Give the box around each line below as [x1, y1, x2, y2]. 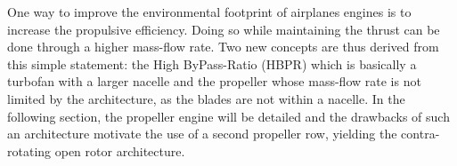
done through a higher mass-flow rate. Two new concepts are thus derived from [7, 37, 439, 56]
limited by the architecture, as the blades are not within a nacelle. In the [7, 89, 405, 107]
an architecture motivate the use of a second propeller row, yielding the [7, 124, 397, 143]
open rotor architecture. [54, 141, 185, 160]
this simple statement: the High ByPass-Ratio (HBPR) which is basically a [7, 54, 417, 73]
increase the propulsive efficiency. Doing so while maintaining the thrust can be [7, 20, 440, 38]
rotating [7, 141, 52, 160]
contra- [401, 124, 440, 143]
